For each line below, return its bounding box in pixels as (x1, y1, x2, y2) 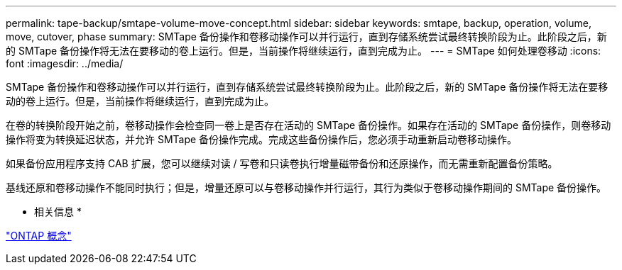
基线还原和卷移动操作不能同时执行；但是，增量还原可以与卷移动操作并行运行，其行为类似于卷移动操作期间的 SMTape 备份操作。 (6, 181, 607, 193)
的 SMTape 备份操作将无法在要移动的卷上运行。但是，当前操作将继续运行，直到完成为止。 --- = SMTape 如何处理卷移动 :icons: (6, 45, 601, 57)
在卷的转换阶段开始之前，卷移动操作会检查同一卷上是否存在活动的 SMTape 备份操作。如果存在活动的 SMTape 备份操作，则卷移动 (6, 119, 611, 131)
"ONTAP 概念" (6, 230, 72, 242)
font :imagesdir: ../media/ (6, 57, 124, 69)
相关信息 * (34, 206, 82, 218)
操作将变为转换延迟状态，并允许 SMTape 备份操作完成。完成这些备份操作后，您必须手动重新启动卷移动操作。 (6, 133, 518, 145)
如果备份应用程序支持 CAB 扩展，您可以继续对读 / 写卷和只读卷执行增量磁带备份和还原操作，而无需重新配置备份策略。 (6, 157, 558, 169)
